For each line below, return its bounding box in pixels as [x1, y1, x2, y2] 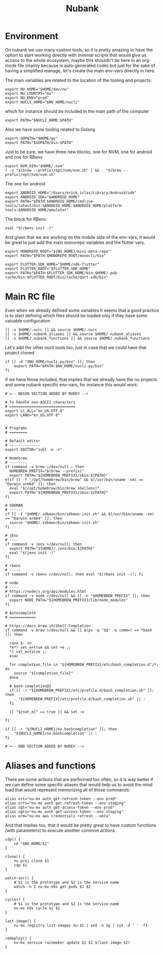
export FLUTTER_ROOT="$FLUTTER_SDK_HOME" [5, 266, 91, 271]
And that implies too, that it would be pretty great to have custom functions [5, 822, 157, 828]
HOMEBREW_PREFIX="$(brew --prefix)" [9, 468, 84, 473]
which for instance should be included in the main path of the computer [5, 108, 149, 114]
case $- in [9, 640, 32, 645]
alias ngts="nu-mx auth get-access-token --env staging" [5, 809, 124, 814]
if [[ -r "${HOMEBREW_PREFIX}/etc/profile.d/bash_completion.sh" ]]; [9, 688, 154, 693]
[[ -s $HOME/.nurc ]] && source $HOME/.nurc [5, 327, 97, 332]
